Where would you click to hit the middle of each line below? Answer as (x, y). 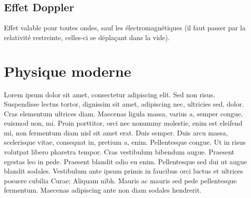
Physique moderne (68, 71)
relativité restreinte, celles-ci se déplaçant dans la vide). (87, 37)
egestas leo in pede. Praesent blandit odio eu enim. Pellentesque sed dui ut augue (125, 161)
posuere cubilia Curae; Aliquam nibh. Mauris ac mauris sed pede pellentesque (120, 180)
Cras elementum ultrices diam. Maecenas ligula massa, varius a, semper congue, (124, 113)
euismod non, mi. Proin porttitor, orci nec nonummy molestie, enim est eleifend (123, 123)
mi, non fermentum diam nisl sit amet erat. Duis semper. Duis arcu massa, (116, 132)
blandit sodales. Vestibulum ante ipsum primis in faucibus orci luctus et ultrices (124, 171)
